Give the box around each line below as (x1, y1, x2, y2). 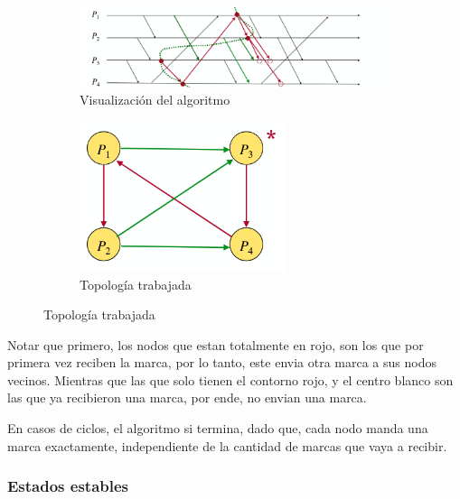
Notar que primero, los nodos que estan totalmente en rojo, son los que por (7, 335, 424, 354)
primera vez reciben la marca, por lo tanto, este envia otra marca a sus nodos (7, 353, 437, 372)
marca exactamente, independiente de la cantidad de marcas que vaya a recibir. (7, 436, 447, 455)
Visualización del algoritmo (80, 90, 230, 109)
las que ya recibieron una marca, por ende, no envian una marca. (7, 388, 367, 407)
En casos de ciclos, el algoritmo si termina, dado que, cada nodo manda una (7, 419, 428, 438)
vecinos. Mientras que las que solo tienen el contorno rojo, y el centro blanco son (7, 370, 454, 389)
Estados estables (7, 475, 129, 497)
